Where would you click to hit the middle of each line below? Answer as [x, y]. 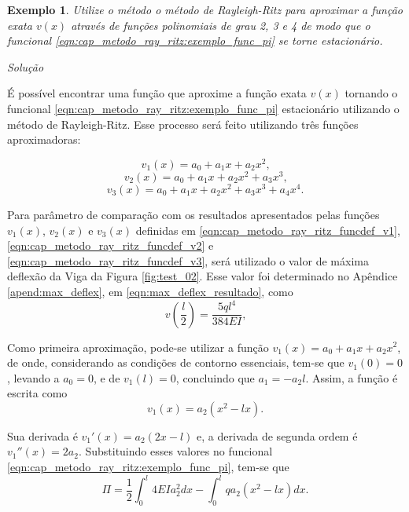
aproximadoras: [44, 139]
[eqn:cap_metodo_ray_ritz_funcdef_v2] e [111, 245]
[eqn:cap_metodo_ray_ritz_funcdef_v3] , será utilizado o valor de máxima [188, 260]
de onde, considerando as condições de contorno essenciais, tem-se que [176, 362]
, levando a [33, 377]
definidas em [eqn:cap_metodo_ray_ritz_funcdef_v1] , [268, 230]
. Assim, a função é [352, 377]
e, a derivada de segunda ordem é [277, 435]
